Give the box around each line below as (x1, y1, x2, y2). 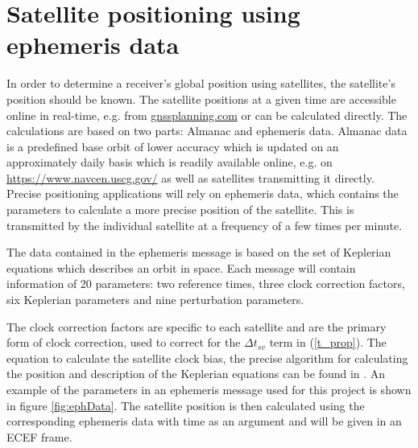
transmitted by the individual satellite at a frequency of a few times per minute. (6, 216, 403, 233)
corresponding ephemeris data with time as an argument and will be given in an (6, 413, 402, 430)
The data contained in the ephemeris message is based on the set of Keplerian (6, 244, 391, 261)
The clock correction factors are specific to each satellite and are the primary (6, 318, 387, 335)
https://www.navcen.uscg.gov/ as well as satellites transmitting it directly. (6, 169, 375, 186)
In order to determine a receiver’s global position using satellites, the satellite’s (6, 75, 395, 92)
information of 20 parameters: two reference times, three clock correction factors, (6, 275, 405, 292)
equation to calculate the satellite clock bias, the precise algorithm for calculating (6, 349, 408, 366)
